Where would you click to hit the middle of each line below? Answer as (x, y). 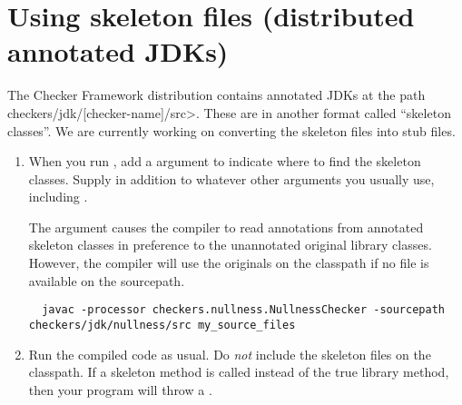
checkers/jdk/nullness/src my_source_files (162, 325)
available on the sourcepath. (107, 280)
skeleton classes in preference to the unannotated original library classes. (230, 245)
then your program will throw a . (120, 389)
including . (58, 197)
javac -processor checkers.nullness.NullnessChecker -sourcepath (243, 310)
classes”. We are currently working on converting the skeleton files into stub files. (231, 130)
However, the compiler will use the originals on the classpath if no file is (229, 263)
